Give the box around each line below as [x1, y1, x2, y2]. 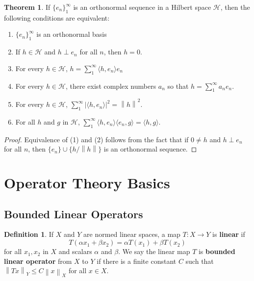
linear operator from [4, 255, 72, 266]
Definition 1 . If [4, 229, 54, 239]
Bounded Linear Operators [4, 206, 143, 221]
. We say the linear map [118, 246, 190, 256]
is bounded [198, 246, 235, 256]
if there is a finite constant [97, 255, 177, 266]
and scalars [58, 246, 92, 256]
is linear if [212, 229, 245, 239]
